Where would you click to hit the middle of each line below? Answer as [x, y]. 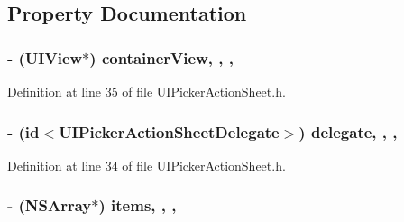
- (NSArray [50, 205]
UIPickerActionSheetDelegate [169, 131]
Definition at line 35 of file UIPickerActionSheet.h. [147, 91]
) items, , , [138, 205]
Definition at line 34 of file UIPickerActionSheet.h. [147, 165]
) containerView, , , [161, 57]
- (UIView [45, 57]
